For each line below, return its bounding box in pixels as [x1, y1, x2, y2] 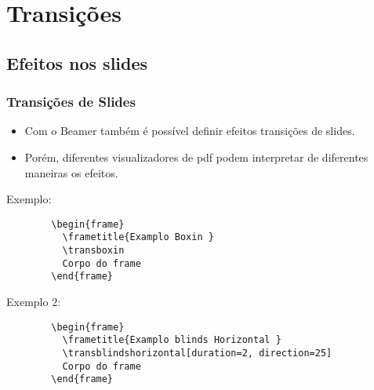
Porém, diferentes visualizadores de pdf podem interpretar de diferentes [24, 148, 369, 165]
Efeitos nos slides [6, 50, 148, 75]
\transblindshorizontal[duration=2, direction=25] [62, 347, 332, 359]
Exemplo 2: [6, 293, 61, 310]
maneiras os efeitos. [24, 164, 118, 180]
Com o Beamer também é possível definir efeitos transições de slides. [24, 122, 355, 139]
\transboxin [62, 245, 125, 257]
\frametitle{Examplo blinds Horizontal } [62, 334, 281, 346]
